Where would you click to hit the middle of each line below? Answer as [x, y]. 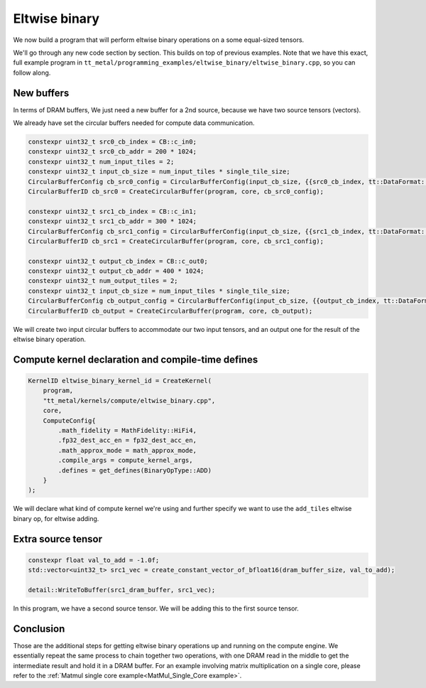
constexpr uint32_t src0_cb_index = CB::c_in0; [112, 142]
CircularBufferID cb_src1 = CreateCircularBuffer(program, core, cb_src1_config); [176, 241]
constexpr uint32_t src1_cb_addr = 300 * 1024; [112, 221]
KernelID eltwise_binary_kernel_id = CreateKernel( [120, 381]
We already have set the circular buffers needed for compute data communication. [134, 123]
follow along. [32, 72]
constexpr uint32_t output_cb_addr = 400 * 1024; [116, 271]
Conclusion [39, 629]
